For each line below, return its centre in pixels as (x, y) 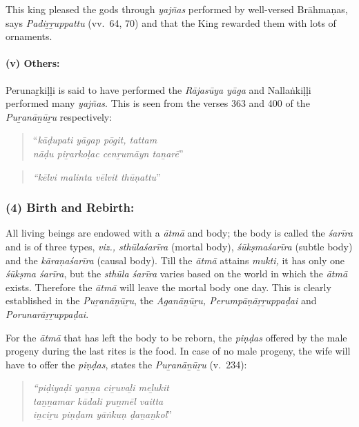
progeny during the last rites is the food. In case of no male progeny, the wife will (178, 351)
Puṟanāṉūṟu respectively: (59, 116)
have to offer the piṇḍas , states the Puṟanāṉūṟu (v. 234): (126, 364)
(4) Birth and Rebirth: (70, 207)
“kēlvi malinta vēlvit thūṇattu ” (97, 176)
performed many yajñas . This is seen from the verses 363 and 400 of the (158, 103)
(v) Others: (33, 63)
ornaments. (29, 36)
